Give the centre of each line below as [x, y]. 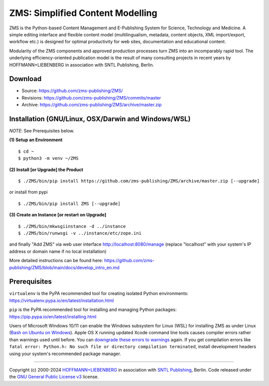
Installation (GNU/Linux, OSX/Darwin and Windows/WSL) [100, 119]
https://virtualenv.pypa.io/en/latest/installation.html [62, 300]
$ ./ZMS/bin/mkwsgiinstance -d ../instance [72, 226]
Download [25, 79]
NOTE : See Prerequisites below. [42, 131]
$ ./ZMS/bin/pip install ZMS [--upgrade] [69, 203]
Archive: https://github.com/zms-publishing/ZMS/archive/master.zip [92, 105]
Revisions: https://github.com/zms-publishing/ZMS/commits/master [91, 97]
